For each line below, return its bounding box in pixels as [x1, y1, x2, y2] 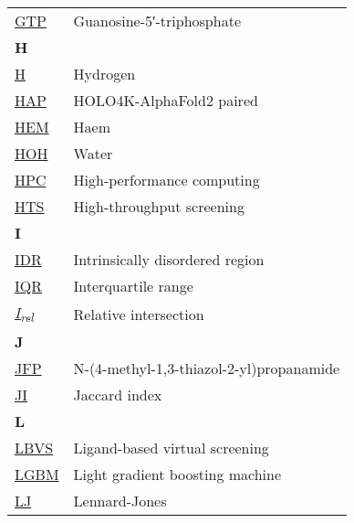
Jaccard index [73, 384, 162, 406]
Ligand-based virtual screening [73, 437, 269, 459]
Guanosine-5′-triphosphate [73, 10, 241, 31]
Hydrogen [73, 63, 136, 84]
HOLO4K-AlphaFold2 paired [73, 90, 258, 111]
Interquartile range [73, 275, 193, 296]
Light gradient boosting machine [73, 464, 282, 486]
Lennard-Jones [73, 490, 167, 512]
